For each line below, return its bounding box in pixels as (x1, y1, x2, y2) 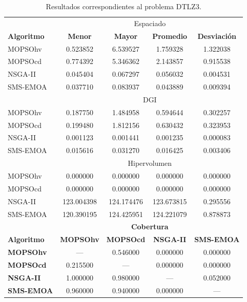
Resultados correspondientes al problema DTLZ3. (46, 1, 201, 11)
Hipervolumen (128, 158, 172, 168)
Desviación (197, 30, 237, 41)
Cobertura (131, 221, 169, 232)
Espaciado (134, 17, 166, 28)
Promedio (152, 30, 188, 41)
